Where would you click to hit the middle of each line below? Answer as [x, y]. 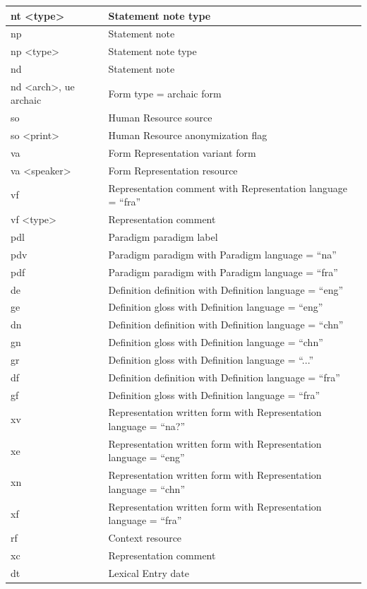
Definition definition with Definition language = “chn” [226, 325]
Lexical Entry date [149, 572]
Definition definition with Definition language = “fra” [224, 377]
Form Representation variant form [182, 153]
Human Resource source [160, 118]
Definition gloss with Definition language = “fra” [214, 394]
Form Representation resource [173, 170]
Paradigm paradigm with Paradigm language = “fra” [223, 272]
